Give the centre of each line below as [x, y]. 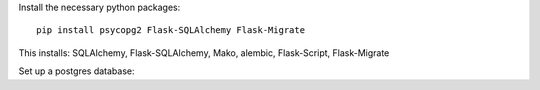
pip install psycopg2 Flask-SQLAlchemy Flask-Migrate [170, 30]
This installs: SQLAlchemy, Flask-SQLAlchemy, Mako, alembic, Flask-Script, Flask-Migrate [204, 52]
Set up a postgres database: [76, 71]
